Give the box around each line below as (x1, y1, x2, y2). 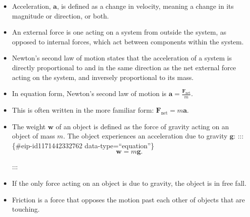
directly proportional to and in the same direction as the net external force (12, 62, 236, 72)
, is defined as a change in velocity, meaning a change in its (57, 1, 234, 11)
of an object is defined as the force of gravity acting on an (56, 121, 229, 131)
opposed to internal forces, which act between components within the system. (12, 36, 244, 46)
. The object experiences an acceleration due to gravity (63, 131, 228, 141)
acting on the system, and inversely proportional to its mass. (12, 72, 194, 82)
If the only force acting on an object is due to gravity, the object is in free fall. (12, 178, 247, 188)
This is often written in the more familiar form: (12, 104, 154, 115)
